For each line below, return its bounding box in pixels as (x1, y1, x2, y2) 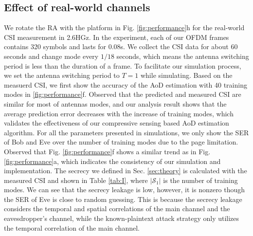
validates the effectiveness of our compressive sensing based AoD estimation (4, 118, 229, 128)
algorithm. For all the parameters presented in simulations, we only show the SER (4, 127, 249, 137)
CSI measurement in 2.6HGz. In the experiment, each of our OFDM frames (4, 32, 229, 42)
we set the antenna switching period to (4, 70, 120, 80)
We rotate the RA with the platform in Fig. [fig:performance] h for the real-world (4, 22, 245, 33)
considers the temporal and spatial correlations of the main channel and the (4, 203, 230, 214)
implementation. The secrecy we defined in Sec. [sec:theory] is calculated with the (4, 165, 247, 176)
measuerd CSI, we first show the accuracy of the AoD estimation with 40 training (4, 79, 247, 90)
